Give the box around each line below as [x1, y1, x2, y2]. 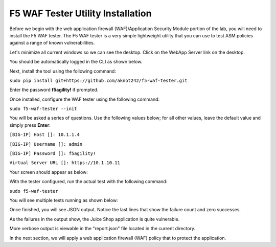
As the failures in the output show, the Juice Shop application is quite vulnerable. [9, 216, 180, 222]
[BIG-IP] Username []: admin [9, 141, 83, 147]
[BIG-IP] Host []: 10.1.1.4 [9, 132, 80, 138]
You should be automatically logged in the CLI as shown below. [9, 59, 143, 65]
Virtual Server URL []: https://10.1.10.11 [9, 160, 120, 166]
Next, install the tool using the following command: [9, 68, 116, 74]
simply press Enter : [9, 122, 51, 128]
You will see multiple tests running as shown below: [9, 197, 118, 203]
